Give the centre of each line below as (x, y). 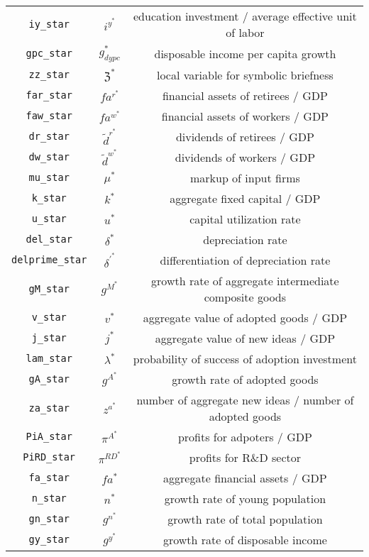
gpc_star (49, 54)
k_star (49, 198)
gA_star (49, 379)
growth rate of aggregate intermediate (245, 280)
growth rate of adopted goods (245, 379)
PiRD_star (49, 457)
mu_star (49, 178)
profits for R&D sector (245, 457)
